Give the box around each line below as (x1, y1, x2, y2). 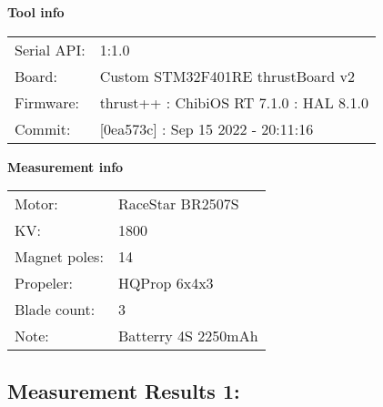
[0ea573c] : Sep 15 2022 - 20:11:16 (99, 117, 314, 139)
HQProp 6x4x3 (117, 272, 214, 294)
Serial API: (15, 38, 86, 60)
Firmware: (15, 91, 79, 113)
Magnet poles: (15, 246, 104, 268)
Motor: (15, 193, 58, 215)
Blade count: (15, 299, 96, 321)
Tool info (7, 3, 65, 21)
